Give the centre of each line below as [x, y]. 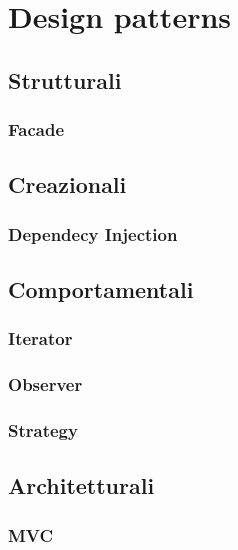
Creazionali [67, 184]
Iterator [40, 338]
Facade [36, 129]
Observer [45, 384]
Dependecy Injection [93, 233]
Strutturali [65, 79]
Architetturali [81, 485]
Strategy [43, 430]
